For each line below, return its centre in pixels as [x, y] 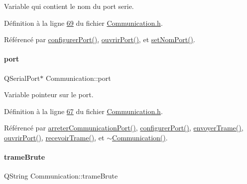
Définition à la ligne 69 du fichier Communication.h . [83, 23]
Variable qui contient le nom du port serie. [69, 6]
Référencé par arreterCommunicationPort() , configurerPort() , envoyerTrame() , [124, 128]
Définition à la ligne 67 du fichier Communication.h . [83, 111]
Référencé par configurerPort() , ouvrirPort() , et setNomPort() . [100, 39]
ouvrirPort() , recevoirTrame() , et [54, 137]
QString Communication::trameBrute [61, 176]
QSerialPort [22, 78]
